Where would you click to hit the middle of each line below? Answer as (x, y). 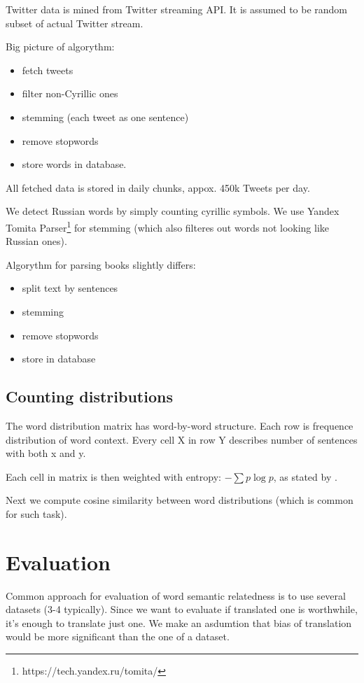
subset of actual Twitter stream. (75, 23)
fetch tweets (48, 70)
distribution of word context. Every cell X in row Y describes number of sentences (182, 439)
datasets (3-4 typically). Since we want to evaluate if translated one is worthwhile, (182, 609)
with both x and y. (46, 453)
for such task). (36, 513)
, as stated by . (305, 476)
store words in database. (74, 164)
